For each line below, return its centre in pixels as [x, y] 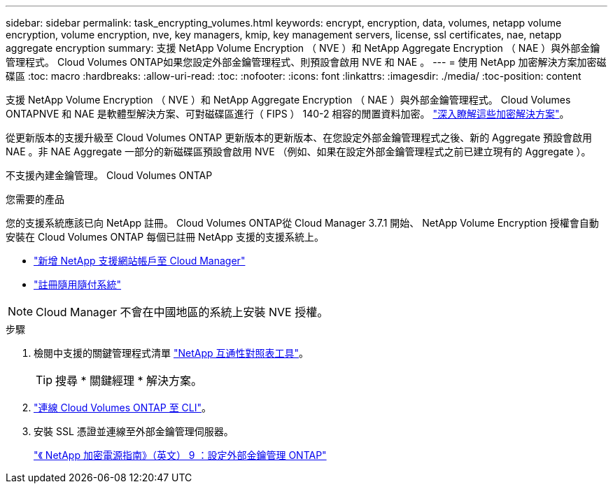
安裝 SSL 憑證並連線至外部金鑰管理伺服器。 [134, 431]
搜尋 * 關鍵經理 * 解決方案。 [129, 381]
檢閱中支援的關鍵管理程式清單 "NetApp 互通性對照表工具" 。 [171, 353]
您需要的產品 [35, 199]
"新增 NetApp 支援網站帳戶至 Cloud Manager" [140, 261]
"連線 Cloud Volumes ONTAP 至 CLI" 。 [123, 407]
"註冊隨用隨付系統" [78, 284]
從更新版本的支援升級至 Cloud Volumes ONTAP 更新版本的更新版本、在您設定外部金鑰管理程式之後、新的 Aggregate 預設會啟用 [299, 137]
